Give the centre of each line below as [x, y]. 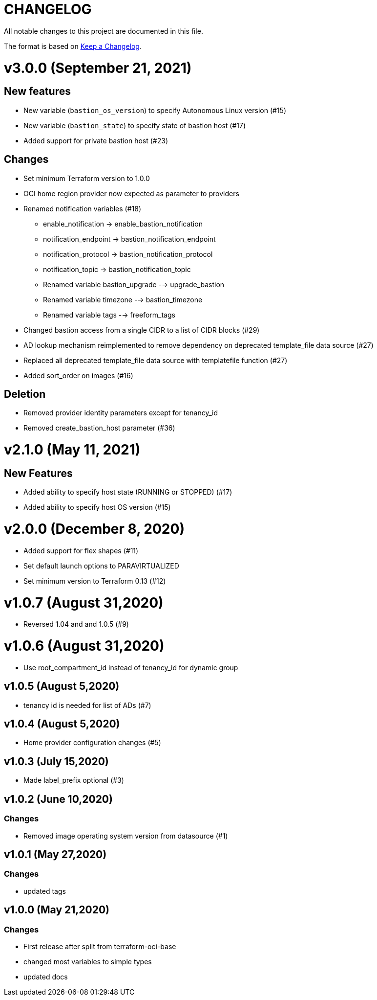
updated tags [45, 891]
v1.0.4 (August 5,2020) [62, 724]
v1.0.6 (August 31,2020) [84, 646]
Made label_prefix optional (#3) [74, 780]
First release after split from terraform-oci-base [100, 946]
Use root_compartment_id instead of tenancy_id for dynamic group [131, 667]
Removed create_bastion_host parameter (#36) [99, 428]
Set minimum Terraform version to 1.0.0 [87, 178]
